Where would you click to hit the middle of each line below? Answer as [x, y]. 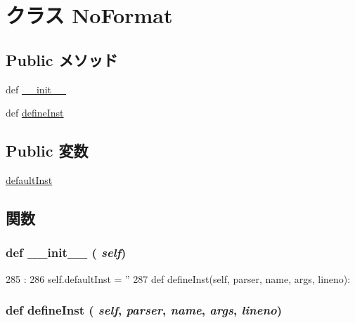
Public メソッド [62, 59]
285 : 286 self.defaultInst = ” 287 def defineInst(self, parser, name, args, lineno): [178, 278]
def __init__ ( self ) [66, 252]
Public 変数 [47, 151]
